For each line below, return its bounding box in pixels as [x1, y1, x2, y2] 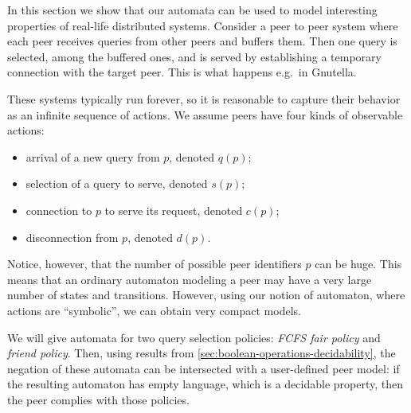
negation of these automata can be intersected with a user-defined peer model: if [7, 360, 400, 376]
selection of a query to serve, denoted [25, 175, 208, 192]
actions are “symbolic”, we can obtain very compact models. [7, 302, 301, 318]
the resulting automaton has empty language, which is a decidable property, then [7, 376, 403, 392]
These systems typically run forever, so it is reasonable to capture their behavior [7, 90, 401, 107]
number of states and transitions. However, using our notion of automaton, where [7, 286, 405, 303]
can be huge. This [315, 255, 402, 272]
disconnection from [25, 228, 119, 245]
